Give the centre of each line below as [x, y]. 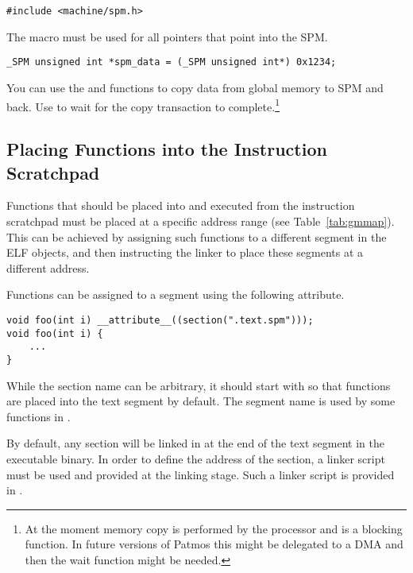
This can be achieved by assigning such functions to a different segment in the [197, 236]
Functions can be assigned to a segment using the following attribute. [176, 294]
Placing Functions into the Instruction [167, 149]
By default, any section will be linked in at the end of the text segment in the [195, 443]
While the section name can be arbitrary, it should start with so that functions [199, 385]
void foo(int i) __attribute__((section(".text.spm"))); [160, 320]
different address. [48, 267]
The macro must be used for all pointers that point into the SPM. [167, 36]
